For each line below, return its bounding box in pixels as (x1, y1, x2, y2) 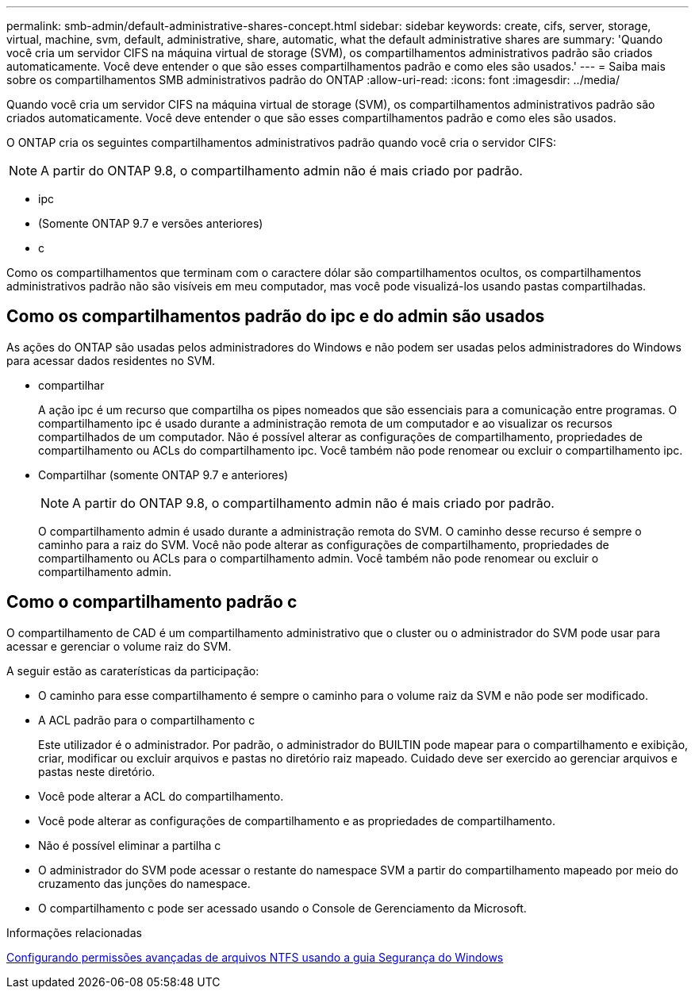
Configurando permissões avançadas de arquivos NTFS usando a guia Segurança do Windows (6, 950, 504, 964)
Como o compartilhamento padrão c (6, 592, 298, 613)
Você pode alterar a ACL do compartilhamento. (38, 789, 284, 803)
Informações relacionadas (6, 925, 142, 939)
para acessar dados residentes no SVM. (6, 353, 216, 367)
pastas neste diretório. (38, 764, 156, 778)
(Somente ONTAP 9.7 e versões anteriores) (38, 217, 263, 230)
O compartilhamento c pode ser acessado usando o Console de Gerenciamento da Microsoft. (38, 901, 527, 915)
